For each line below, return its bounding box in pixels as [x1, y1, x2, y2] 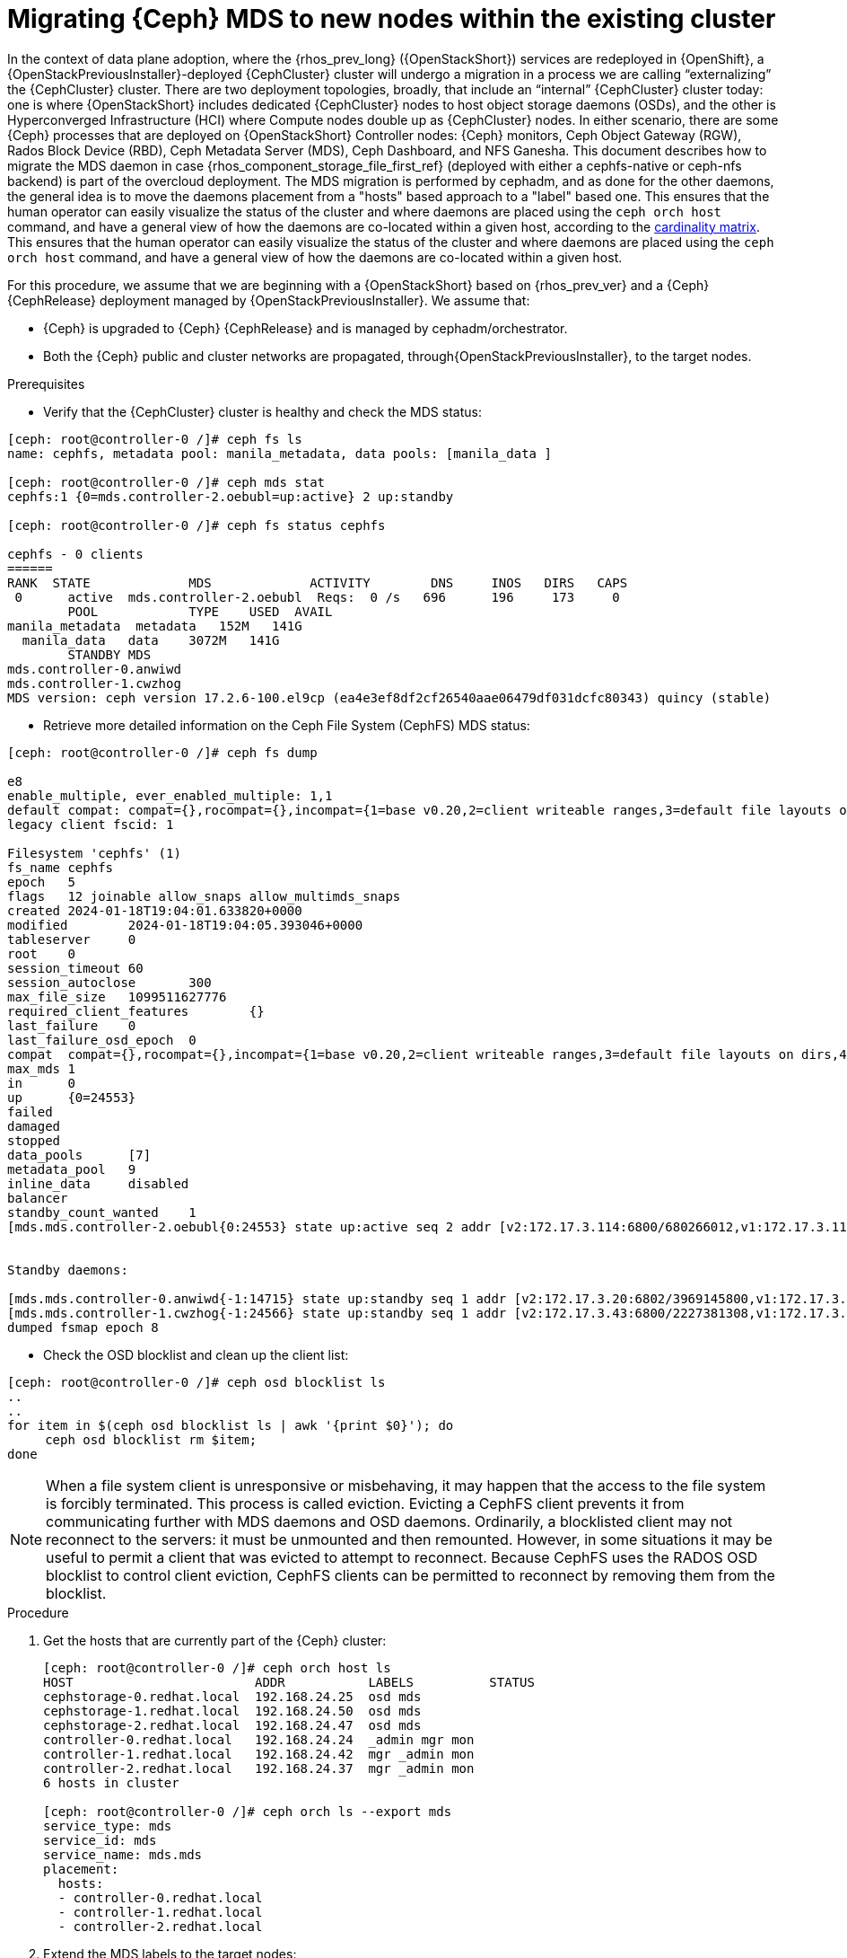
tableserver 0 [7, 931, 136, 947]
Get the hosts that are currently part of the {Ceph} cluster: [43, 1632, 387, 1648]
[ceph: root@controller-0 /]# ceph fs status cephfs [7, 517, 386, 533]
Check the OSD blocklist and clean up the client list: [43, 1346, 349, 1363]
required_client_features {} [7, 1003, 265, 1019]
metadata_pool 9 [7, 1161, 136, 1177]
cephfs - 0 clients [7, 546, 144, 561]
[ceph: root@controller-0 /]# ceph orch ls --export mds [43, 1804, 452, 1819]
